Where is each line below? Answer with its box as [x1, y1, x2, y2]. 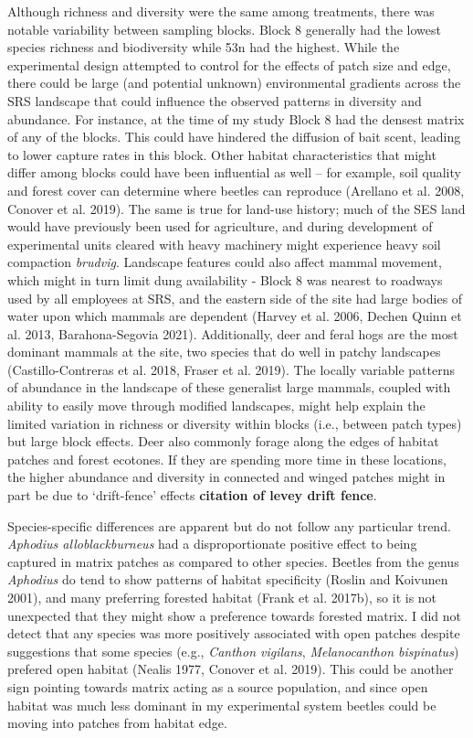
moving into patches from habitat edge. [7, 713, 227, 733]
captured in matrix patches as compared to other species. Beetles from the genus [7, 551, 459, 571]
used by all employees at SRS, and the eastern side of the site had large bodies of [7, 288, 463, 307]
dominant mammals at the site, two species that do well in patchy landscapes [7, 342, 441, 361]
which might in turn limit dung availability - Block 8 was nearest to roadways [7, 270, 443, 289]
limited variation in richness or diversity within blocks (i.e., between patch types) [7, 413, 462, 433]
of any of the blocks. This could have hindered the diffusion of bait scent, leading [7, 127, 461, 146]
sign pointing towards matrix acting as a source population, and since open [7, 677, 428, 696]
